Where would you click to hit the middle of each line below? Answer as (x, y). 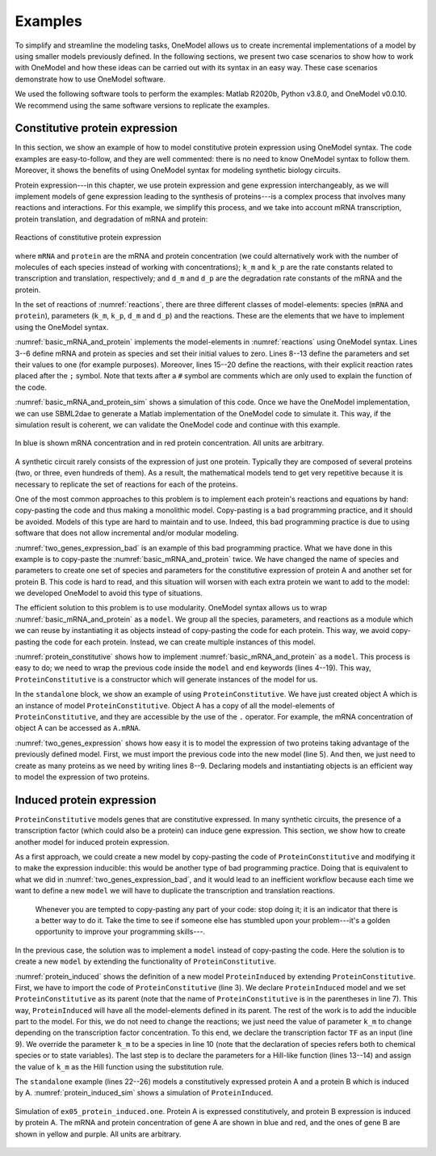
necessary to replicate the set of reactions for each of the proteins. (126, 484)
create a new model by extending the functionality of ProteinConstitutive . (146, 961)
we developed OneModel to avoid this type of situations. (109, 593)
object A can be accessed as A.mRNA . (78, 728)
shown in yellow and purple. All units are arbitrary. (98, 1134)
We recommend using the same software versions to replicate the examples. (143, 105)
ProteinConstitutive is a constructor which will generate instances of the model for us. (166, 679)
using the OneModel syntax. (62, 327)
